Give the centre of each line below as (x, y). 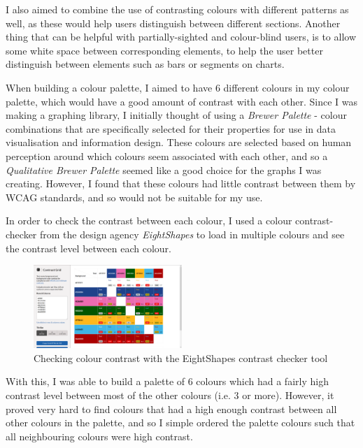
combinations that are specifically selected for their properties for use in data (171, 128)
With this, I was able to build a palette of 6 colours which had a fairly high (167, 381)
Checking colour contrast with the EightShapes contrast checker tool (181, 357)
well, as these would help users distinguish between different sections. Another (173, 23)
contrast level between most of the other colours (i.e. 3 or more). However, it (170, 395)
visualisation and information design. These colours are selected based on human (179, 142)
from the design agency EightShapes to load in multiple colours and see (192, 234)
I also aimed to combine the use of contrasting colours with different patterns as (177, 9)
